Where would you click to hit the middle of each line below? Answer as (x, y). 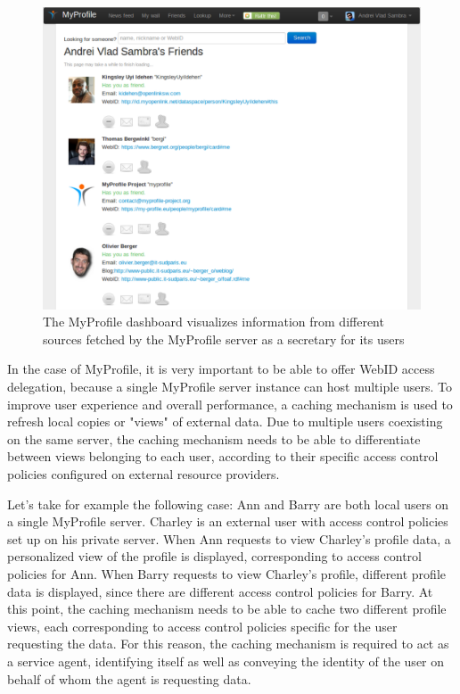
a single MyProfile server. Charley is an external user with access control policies (228, 521)
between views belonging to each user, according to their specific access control (223, 456)
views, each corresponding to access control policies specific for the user (202, 626)
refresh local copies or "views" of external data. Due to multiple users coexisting (225, 421)
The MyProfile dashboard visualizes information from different (214, 322)
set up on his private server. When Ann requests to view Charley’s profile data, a (229, 538)
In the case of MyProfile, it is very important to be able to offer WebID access (221, 369)
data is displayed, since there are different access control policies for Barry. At (220, 591)
